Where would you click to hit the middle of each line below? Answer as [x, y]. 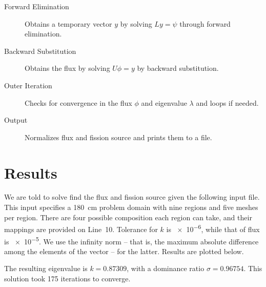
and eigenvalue [164, 102]
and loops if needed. [227, 102]
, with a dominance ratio [166, 268]
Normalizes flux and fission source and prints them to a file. [118, 137]
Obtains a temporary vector [68, 23]
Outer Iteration [28, 85]
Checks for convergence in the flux [78, 102]
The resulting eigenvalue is [46, 268]
